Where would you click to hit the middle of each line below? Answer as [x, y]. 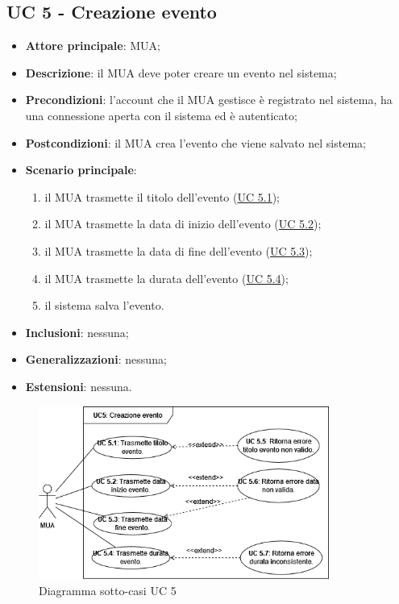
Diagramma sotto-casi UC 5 [108, 590]
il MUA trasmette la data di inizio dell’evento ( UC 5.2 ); [183, 224]
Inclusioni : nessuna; [77, 332]
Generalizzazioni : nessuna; [96, 359]
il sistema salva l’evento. [104, 305]
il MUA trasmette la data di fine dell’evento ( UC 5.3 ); [179, 250]
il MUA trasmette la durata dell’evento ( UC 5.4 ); [166, 278]
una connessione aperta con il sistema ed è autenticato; [161, 115]
